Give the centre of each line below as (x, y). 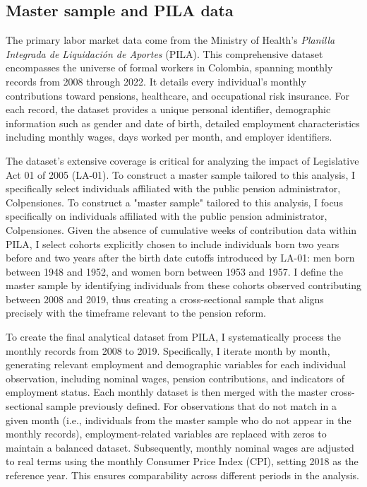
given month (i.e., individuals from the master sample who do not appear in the (179, 419)
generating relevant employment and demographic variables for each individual (176, 364)
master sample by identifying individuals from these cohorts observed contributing (183, 285)
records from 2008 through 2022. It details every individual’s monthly (156, 81)
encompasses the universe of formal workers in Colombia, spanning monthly (169, 68)
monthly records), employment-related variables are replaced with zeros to (166, 434)
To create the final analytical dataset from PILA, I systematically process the (173, 337)
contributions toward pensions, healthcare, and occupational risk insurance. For (178, 95)
